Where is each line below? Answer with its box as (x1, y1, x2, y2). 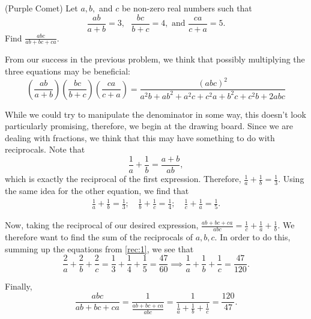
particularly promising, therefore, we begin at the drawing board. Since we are (5, 120, 293, 132)
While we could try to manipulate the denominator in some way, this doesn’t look (5, 108, 306, 120)
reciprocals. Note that (5, 143, 85, 156)
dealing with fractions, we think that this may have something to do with (5, 131, 275, 144)
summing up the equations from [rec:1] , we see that (5, 242, 194, 255)
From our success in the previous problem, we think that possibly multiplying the (5, 53, 305, 65)
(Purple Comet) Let (5, 2, 78, 14)
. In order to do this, (214, 231, 291, 243)
